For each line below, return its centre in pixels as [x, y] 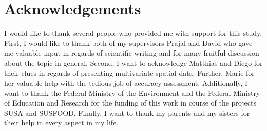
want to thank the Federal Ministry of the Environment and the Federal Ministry [132, 93]
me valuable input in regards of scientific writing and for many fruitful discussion [132, 53]
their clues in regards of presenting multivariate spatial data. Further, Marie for [129, 73]
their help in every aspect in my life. [61, 123]
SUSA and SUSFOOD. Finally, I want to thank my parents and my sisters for [127, 112]
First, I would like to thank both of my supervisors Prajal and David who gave [128, 43]
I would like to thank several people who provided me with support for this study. [133, 33]
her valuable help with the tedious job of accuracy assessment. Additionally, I [126, 83]
